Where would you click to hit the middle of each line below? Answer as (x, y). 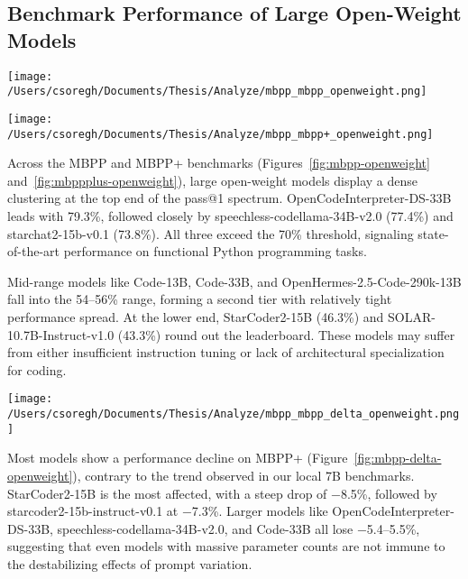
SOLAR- (412, 316)
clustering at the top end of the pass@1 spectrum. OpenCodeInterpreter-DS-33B (229, 198)
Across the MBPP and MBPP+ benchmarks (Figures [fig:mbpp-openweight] (219, 163)
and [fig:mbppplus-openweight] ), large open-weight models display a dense (213, 180)
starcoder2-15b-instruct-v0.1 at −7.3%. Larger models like (168, 511)
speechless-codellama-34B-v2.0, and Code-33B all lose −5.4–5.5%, (239, 528)
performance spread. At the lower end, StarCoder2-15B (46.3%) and (196, 316)
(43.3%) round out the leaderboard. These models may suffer (286, 334)
